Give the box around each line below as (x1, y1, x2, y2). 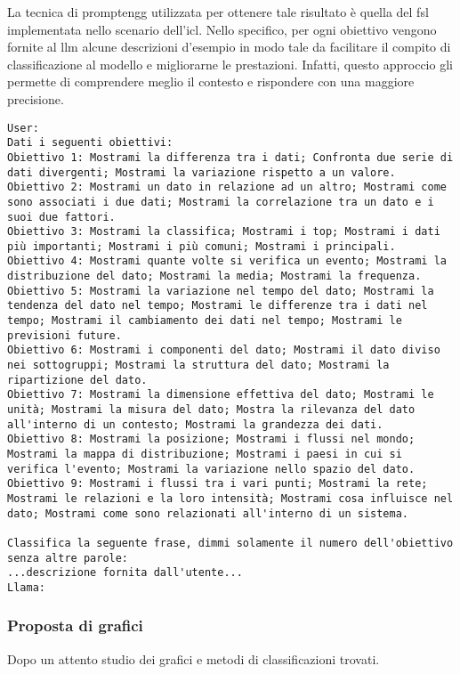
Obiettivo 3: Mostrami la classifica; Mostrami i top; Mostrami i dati (7, 225, 440, 239)
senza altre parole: (7, 551, 129, 564)
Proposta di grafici (7, 614, 143, 637)
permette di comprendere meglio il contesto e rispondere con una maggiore (7, 72, 415, 91)
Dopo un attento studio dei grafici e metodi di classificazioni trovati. (7, 649, 380, 668)
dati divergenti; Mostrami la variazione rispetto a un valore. (7, 166, 396, 179)
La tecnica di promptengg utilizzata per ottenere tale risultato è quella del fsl (7, 3, 429, 20)
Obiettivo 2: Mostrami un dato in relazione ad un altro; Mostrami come (7, 181, 447, 194)
